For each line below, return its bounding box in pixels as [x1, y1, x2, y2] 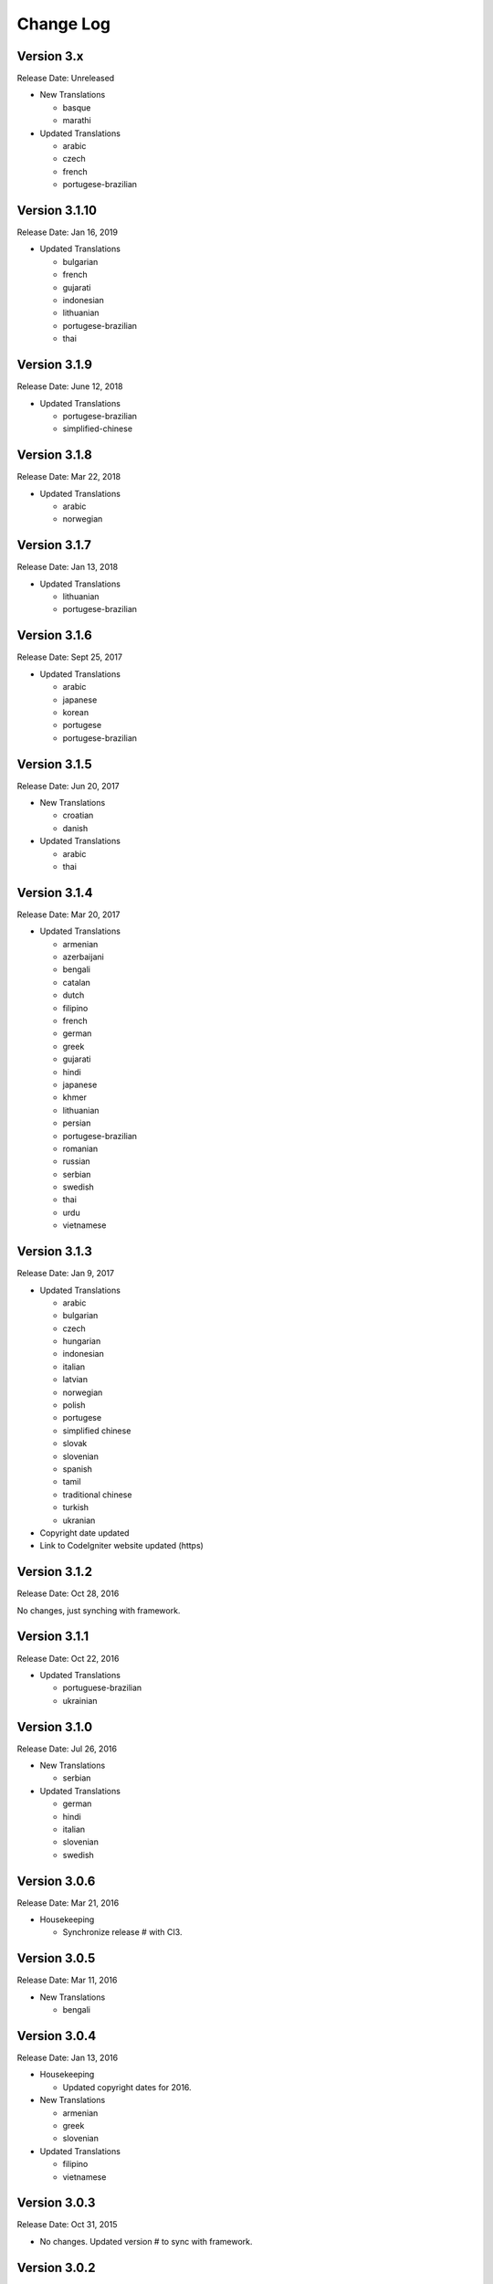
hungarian [62, 1336, 101, 1347]
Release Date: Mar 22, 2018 [16, 471, 121, 482]
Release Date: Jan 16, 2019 [16, 227, 119, 238]
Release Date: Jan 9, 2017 [16, 1268, 114, 1279]
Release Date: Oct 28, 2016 [16, 1588, 120, 1599]
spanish [62, 1464, 93, 1475]
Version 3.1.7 [16, 537, 91, 553]
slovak [62, 1438, 88, 1449]
